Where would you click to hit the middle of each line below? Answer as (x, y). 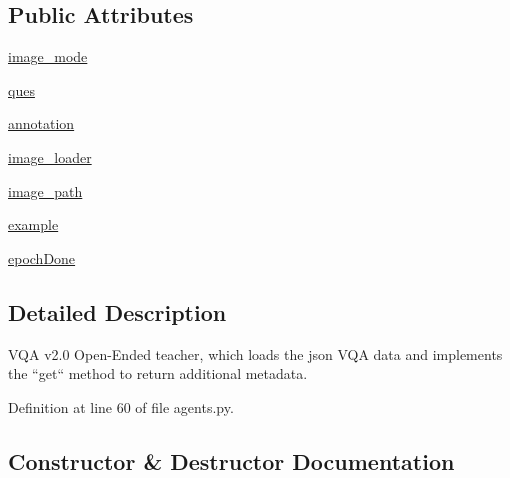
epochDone (42, 257)
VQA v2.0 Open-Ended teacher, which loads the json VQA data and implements (255, 353)
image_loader (50, 156)
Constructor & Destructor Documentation (231, 460)
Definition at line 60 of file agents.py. (121, 406)
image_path (45, 190)
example (33, 224)
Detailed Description (117, 311)
